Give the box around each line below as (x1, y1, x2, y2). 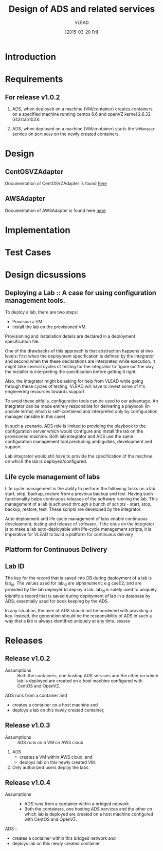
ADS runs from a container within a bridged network (24, 801, 129, 807)
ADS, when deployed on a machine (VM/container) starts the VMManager (12, 125, 155, 131)
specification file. (5, 338, 40, 345)
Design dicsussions (5, 270, 86, 280)
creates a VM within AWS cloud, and (19, 754, 92, 760)
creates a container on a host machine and (12, 702, 98, 707)
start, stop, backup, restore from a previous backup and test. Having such (5, 491, 153, 497)
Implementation (5, 225, 71, 235)
